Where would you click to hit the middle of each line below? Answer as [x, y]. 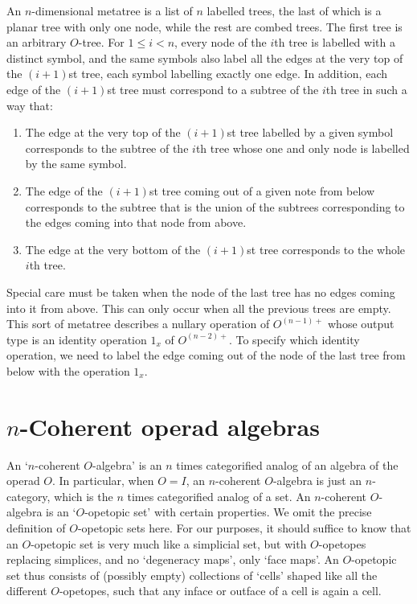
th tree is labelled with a [335, 42]
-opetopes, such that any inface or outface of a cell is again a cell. [220, 591]
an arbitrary [37, 42]
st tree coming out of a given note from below [262, 190]
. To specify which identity [294, 339]
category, [29, 496]
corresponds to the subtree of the [107, 148]
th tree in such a [366, 89]
